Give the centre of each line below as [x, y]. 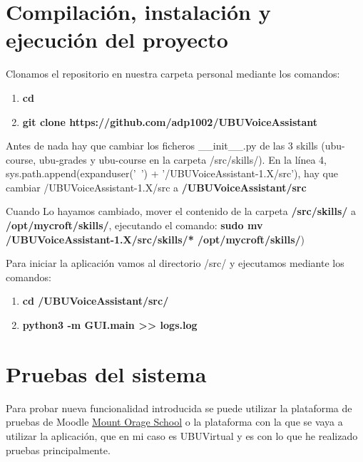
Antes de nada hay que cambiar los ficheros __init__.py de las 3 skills [162, 146]
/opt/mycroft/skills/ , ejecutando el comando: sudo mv [134, 225]
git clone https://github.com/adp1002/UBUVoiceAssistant [170, 121]
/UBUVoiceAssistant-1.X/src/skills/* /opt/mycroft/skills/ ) [155, 239]
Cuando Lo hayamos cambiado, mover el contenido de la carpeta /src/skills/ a [181, 211]
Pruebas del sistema [106, 373]
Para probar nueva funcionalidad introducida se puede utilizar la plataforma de [179, 408]
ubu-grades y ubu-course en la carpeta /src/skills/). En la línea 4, [183, 159]
